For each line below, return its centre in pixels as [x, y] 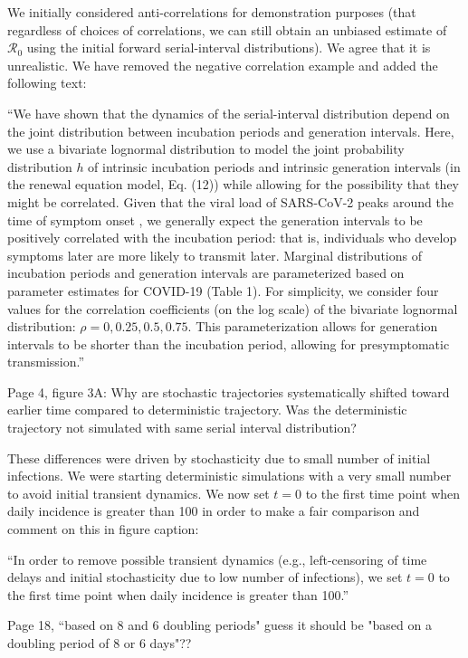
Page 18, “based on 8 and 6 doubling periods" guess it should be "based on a [220, 625]
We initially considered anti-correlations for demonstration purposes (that [212, 12]
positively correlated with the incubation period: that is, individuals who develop [232, 238]
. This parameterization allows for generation [313, 326]
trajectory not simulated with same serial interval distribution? [182, 428]
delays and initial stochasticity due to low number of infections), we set [205, 577]
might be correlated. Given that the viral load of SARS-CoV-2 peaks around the [230, 201]
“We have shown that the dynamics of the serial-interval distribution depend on [229, 113]
